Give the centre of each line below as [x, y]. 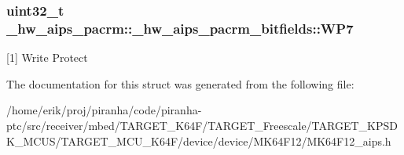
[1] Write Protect [47, 58]
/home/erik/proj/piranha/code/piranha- [104, 110]
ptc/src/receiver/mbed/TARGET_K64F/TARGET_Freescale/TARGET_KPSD [202, 125]
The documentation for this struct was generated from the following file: [180, 83]
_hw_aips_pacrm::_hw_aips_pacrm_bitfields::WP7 [180, 28]
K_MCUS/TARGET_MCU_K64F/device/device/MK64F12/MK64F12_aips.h [199, 141]
